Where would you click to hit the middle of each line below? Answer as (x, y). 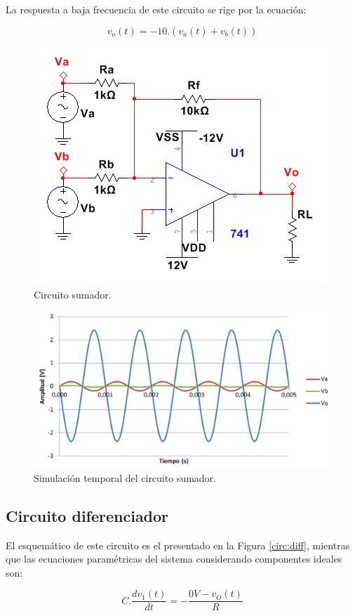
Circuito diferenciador (87, 515)
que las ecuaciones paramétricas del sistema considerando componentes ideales (174, 559)
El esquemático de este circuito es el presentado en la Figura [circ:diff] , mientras (178, 545)
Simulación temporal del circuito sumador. (125, 477)
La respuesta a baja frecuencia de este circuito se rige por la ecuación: (156, 9)
